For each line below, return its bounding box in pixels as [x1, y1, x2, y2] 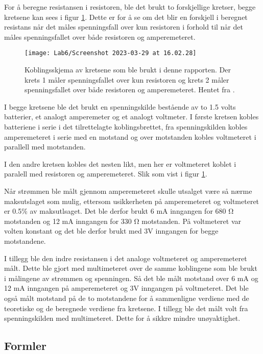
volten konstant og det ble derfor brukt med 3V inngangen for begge [4, 225, 219, 236]
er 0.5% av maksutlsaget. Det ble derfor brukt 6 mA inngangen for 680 [4, 206, 226, 216]
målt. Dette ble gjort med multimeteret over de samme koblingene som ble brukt [4, 263, 257, 273]
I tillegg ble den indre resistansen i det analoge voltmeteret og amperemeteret [4, 252, 247, 263]
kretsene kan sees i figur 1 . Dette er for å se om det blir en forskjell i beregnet [4, 11, 248, 22]
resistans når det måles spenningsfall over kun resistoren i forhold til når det [4, 21, 243, 32]
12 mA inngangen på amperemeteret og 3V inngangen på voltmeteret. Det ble [4, 283, 249, 293]
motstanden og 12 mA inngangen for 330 [4, 215, 132, 226]
